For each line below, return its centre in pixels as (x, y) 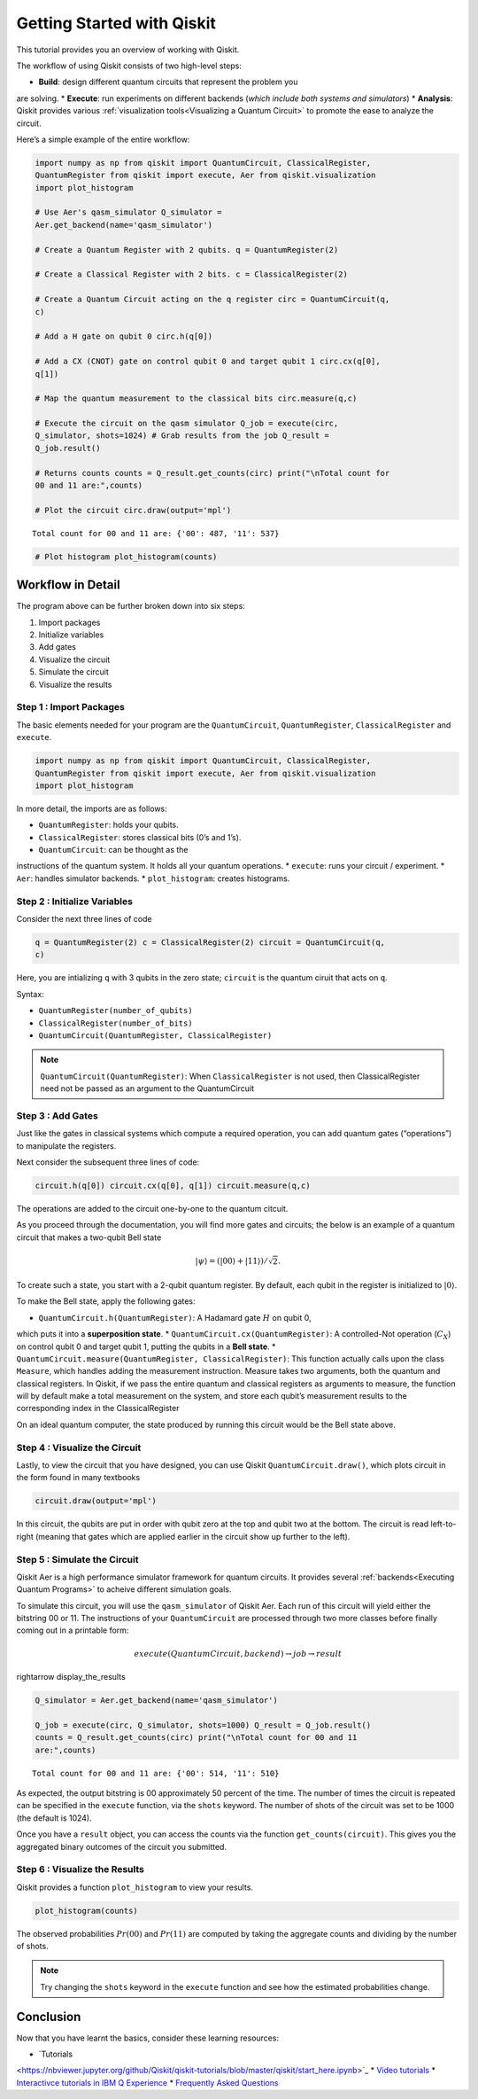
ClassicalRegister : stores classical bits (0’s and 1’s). (140, 837)
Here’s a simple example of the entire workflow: (103, 139)
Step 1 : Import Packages (71, 707)
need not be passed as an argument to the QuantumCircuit (147, 1089)
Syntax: (30, 994)
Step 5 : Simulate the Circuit (77, 1559)
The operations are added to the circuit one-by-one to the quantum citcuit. (152, 1208)
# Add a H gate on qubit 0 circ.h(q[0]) (123, 336)
